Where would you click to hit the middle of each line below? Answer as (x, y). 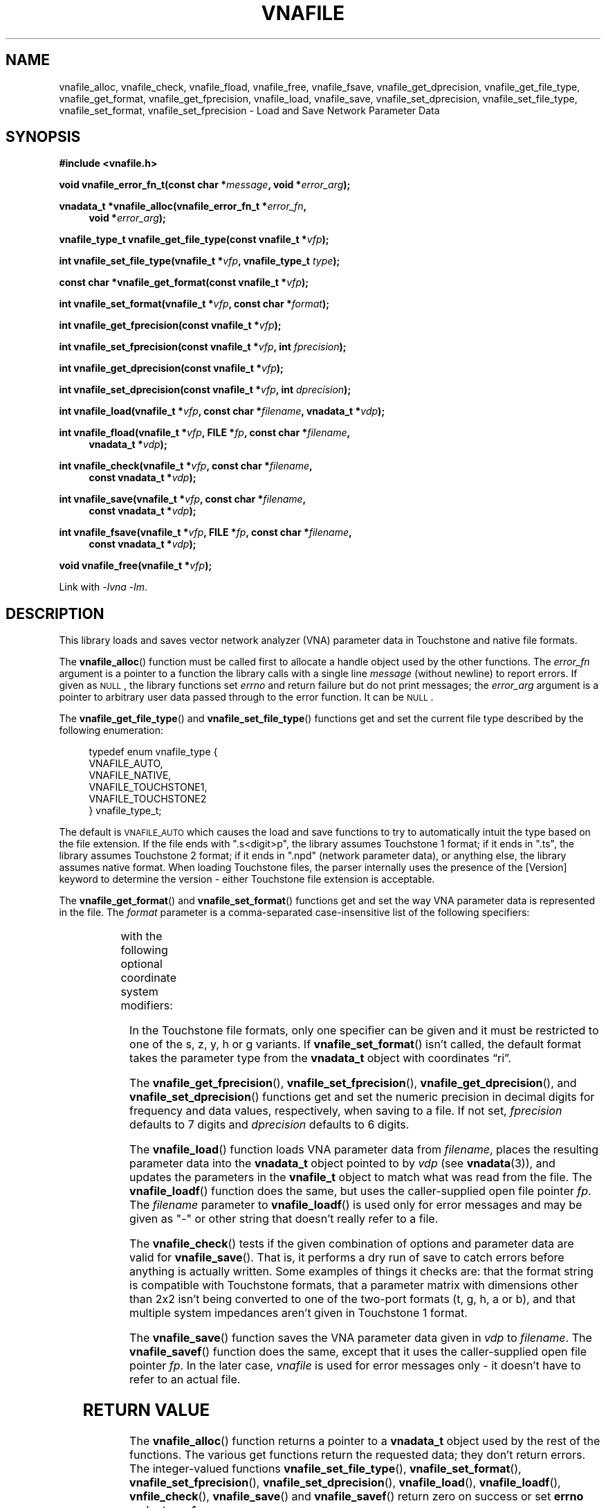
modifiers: (147, 1006)
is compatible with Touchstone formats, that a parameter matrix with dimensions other (354, 1285)
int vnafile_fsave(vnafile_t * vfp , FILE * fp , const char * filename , (205, 532)
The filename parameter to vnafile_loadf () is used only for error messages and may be (356, 1205)
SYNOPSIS (43, 137)
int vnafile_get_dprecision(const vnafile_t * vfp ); (171, 368)
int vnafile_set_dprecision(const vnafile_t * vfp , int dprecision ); (205, 390)
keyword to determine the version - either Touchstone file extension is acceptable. (247, 879)
